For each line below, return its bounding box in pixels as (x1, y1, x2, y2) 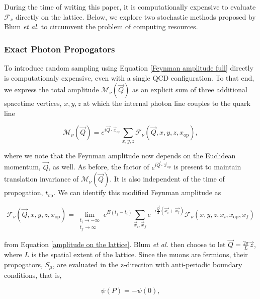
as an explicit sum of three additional (132, 84, 247, 95)
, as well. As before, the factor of (48, 161, 149, 172)
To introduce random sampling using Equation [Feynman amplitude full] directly (4, 63, 253, 73)
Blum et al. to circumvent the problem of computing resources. (4, 21, 198, 32)
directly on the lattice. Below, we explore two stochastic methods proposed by (15, 11, 256, 22)
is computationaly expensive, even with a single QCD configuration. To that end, (4, 72, 254, 83)
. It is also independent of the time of (110, 173, 225, 184)
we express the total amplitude (4, 84, 99, 95)
